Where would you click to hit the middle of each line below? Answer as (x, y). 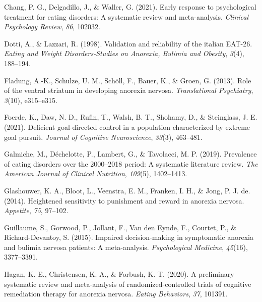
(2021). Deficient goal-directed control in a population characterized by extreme (127, 127)
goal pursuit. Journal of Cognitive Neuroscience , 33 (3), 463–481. (103, 137)
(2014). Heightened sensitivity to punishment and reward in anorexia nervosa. (124, 200)
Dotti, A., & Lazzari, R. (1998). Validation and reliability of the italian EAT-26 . (128, 43)
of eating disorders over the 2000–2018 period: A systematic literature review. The (131, 163)
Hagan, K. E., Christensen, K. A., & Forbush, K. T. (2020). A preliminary (119, 274)
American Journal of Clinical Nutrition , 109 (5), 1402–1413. (96, 173)
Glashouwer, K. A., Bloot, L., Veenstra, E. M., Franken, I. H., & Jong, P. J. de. (127, 190)
